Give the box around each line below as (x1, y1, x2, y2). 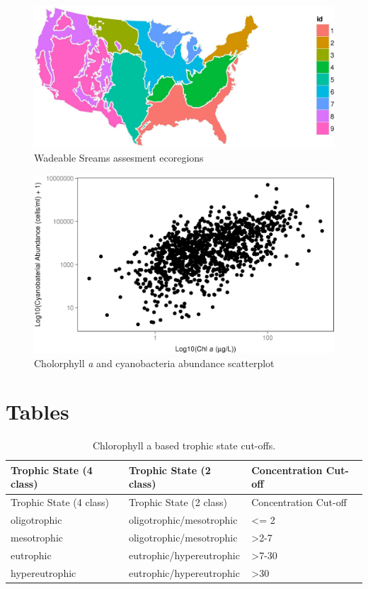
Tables (6, 397, 69, 426)
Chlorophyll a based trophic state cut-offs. (92, 438, 276, 453)
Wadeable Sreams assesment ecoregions (34, 150, 204, 164)
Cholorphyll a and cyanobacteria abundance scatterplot (34, 355, 275, 370)
